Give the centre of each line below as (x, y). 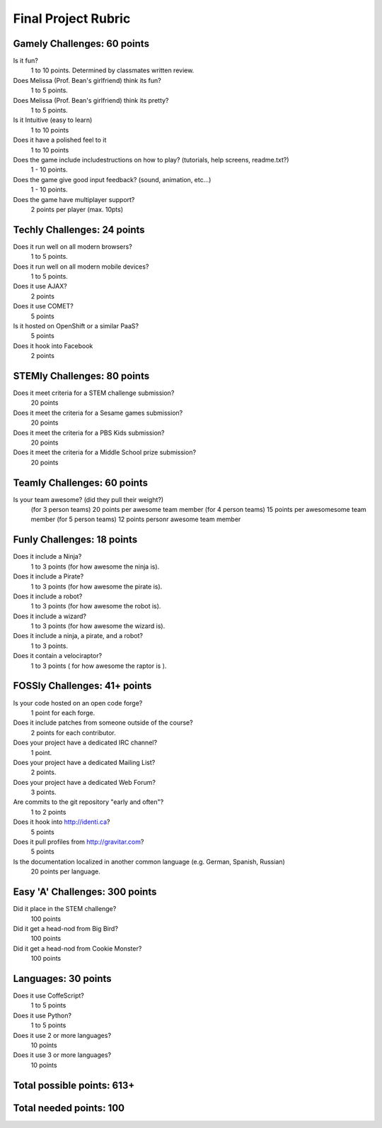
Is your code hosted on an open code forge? (78, 703)
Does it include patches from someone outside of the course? (103, 722)
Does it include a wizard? (50, 616)
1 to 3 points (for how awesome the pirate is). (97, 586)
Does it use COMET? (43, 306)
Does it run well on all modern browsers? (73, 246)
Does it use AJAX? (40, 286)
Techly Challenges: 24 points (79, 229)
